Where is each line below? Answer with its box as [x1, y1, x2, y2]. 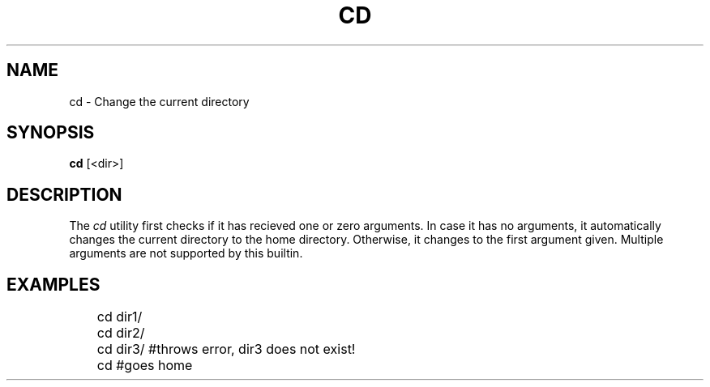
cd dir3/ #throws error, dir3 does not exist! [96, 341, 356, 358]
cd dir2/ [96, 325, 145, 342]
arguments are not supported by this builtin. [69, 246, 303, 261]
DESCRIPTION [6, 184, 122, 205]
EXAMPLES [6, 274, 101, 295]
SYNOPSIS [6, 122, 95, 143]
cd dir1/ [96, 308, 143, 325]
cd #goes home [96, 357, 193, 374]
